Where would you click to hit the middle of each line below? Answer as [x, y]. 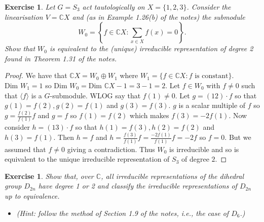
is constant [212, 76]
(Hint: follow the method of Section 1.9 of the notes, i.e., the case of [123, 213]
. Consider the [209, 7]
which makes [149, 115]
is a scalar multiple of [212, 105]
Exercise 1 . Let [30, 7]
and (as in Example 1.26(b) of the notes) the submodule [159, 16]
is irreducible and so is [204, 149]
